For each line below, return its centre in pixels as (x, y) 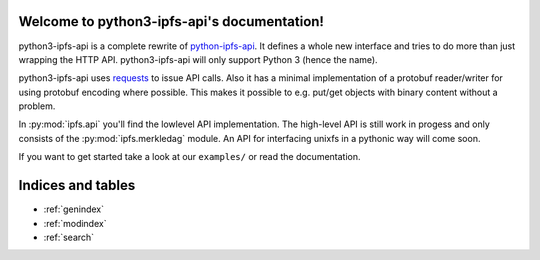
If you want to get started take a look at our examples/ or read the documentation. (189, 157)
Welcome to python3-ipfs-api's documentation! (171, 21)
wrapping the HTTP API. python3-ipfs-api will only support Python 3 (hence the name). (198, 59)
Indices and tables (77, 185)
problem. (37, 106)
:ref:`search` (69, 237)
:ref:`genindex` (74, 209)
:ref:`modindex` (75, 223)
